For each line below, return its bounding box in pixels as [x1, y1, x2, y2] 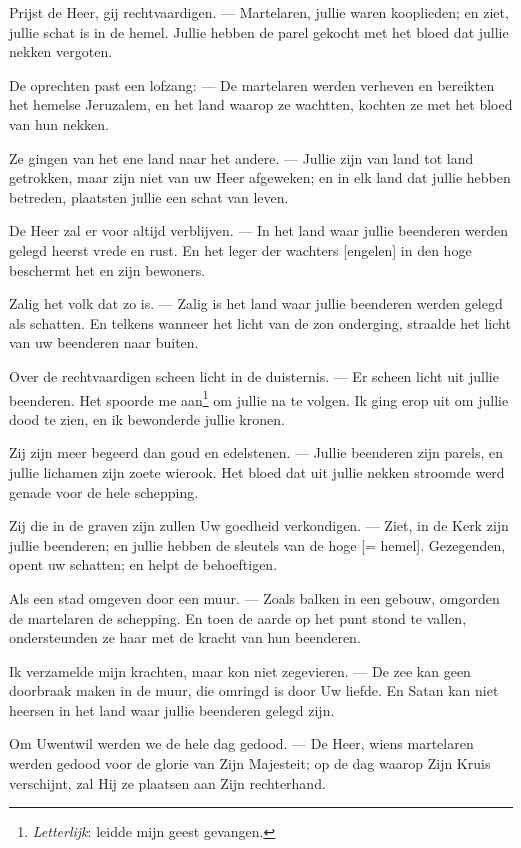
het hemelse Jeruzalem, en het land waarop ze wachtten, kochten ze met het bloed [9, 94, 513, 115]
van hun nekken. [9, 113, 109, 134]
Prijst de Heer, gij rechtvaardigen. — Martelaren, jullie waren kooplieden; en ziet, [9, 2, 509, 22]
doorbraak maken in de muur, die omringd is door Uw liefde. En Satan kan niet [9, 680, 499, 701]
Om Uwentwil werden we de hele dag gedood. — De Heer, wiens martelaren [9, 733, 474, 754]
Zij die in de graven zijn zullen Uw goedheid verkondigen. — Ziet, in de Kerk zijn [9, 515, 509, 536]
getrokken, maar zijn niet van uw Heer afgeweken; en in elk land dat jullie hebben [9, 167, 511, 188]
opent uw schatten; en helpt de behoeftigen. [9, 554, 278, 575]
